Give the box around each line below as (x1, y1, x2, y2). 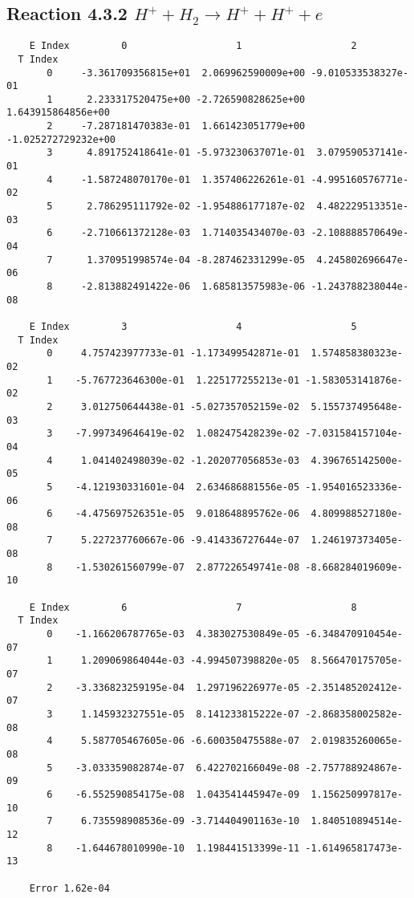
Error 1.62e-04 (29, 882, 110, 894)
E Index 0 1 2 (29, 40, 357, 52)
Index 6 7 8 (40, 601, 357, 613)
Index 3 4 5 (40, 320, 357, 332)
